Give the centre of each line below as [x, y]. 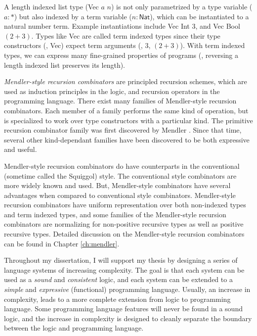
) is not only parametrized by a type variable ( [182, 6]
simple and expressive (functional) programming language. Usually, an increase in [127, 289]
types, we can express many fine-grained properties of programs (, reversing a [121, 55]
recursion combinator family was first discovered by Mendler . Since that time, [123, 130]
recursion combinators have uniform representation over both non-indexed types [125, 205]
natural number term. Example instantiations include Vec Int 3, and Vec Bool [122, 26]
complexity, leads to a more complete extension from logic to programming [117, 299]
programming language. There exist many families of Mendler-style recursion [120, 101]
